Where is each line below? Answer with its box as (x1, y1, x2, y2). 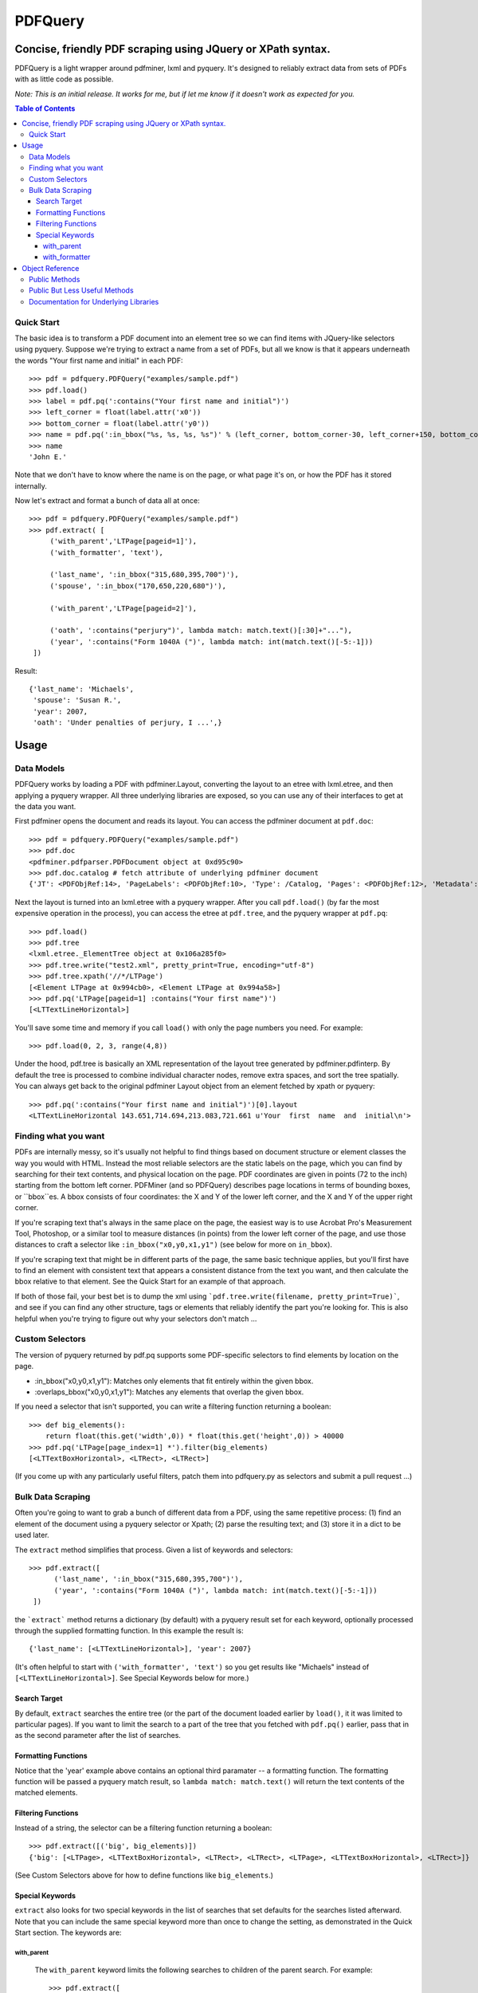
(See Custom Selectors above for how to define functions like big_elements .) (14, 1870, 274, 1881)
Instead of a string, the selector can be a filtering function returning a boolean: (14, 1822, 272, 1833)
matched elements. (14, 1788, 78, 1798)
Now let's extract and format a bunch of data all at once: (14, 496, 201, 505)
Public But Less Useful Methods (29, 285, 135, 295)
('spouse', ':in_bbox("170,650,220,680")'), (49, 581, 227, 590)
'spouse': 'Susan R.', (33, 696, 122, 705)
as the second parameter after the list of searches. (14, 1731, 181, 1740)
